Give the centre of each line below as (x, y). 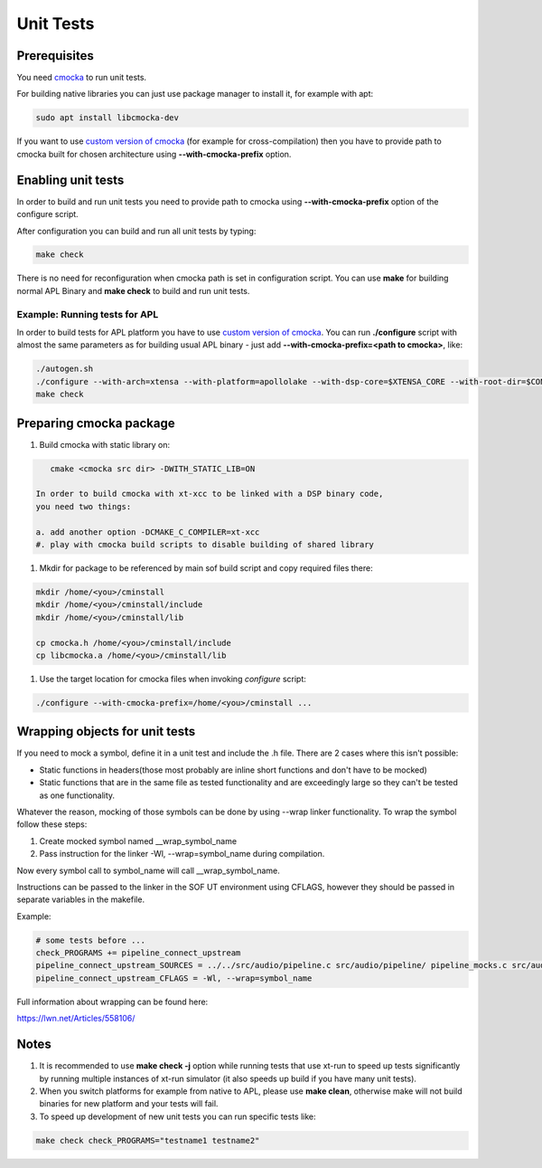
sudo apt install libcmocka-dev (107, 118)
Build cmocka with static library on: (105, 444)
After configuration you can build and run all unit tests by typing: (136, 231)
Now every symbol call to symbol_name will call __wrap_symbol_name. (148, 870)
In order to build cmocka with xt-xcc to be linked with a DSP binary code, (210, 494)
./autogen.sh (65, 369)
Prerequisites (55, 56)
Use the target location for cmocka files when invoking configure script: (173, 679)
